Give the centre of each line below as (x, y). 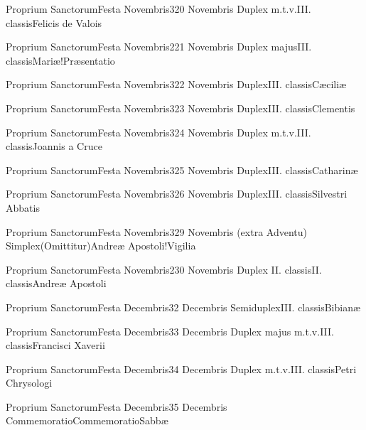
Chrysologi (29, 383)
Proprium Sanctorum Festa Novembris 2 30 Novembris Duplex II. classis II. (164, 269)
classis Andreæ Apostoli (56, 283)
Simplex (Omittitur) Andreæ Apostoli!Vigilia (101, 246)
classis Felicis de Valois (54, 22)
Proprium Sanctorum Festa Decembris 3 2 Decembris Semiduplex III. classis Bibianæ (183, 307)
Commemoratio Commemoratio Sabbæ (87, 420)
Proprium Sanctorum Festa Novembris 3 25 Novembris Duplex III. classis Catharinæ (182, 170)
